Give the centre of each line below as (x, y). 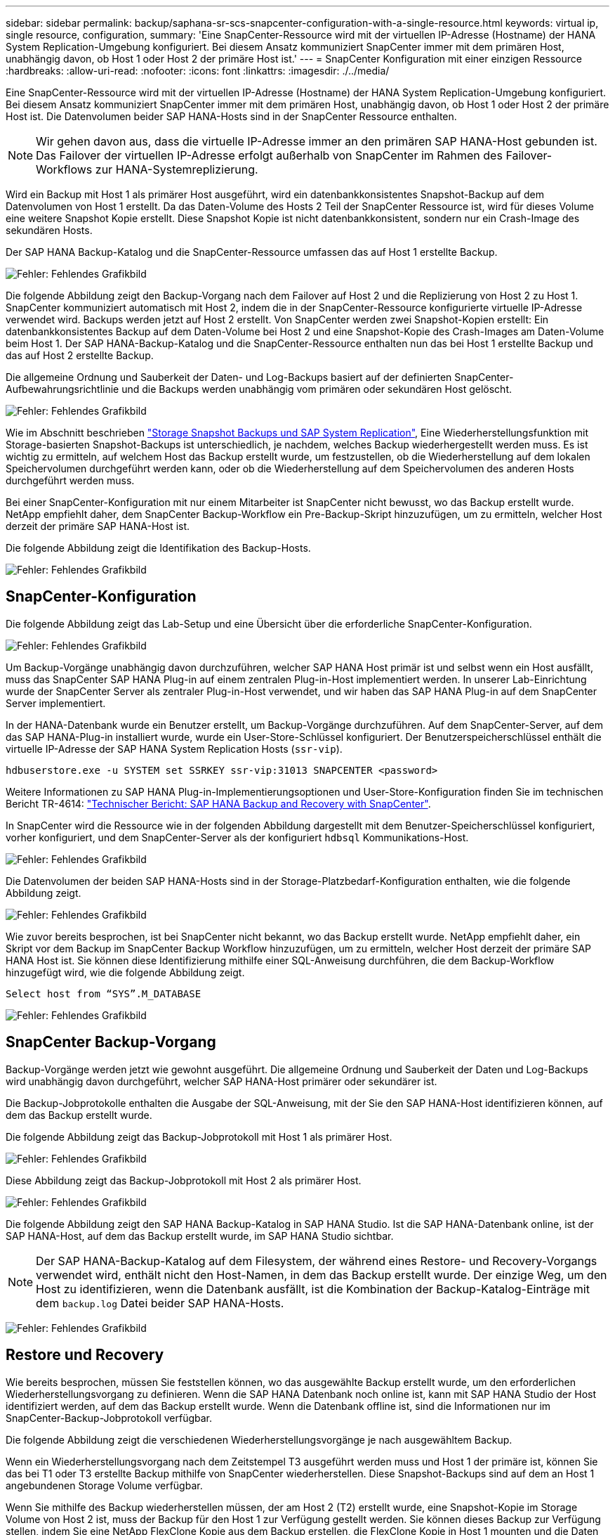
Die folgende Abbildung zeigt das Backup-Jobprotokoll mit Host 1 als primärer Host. (199, 1136)
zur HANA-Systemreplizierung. (177, 169)
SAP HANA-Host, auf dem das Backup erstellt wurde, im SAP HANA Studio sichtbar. (200, 1236)
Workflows (64, 169)
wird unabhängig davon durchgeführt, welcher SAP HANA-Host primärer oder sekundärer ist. (221, 1081)
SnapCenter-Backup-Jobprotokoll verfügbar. (109, 1418)
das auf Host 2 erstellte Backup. (80, 355)
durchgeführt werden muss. (70, 480)
